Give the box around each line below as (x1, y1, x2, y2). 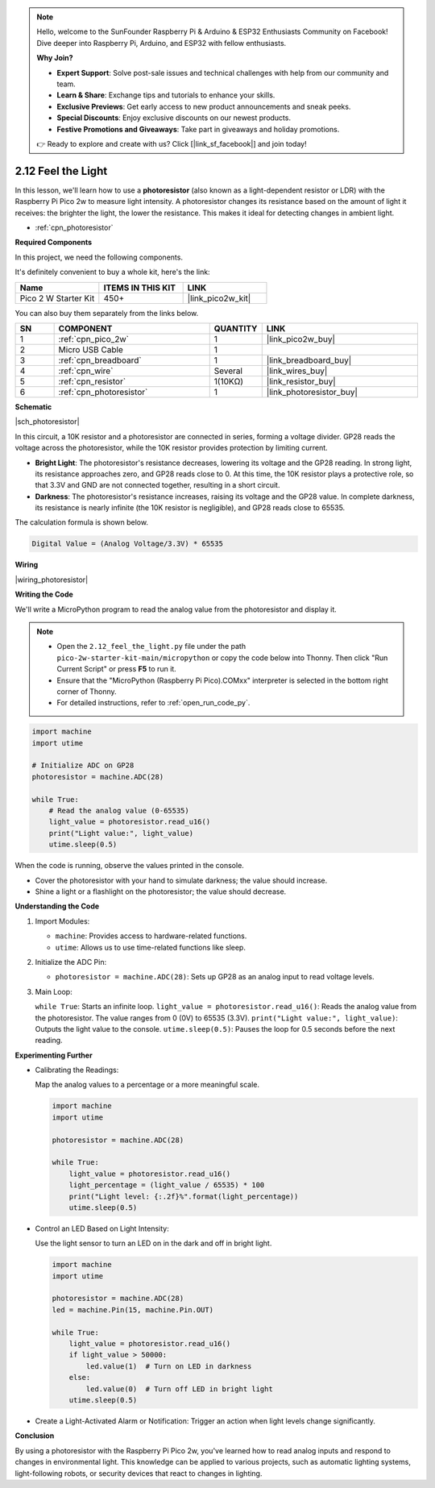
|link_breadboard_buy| (266, 355, 352, 366)
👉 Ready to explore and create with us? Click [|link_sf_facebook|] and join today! (36, 139, 307, 148)
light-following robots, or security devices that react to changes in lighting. (14, 1468, 263, 1478)
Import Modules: (35, 916, 90, 926)
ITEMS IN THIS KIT (103, 282, 176, 293)
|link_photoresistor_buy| (266, 386, 358, 397)
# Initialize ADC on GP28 (31, 761, 135, 770)
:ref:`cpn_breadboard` (58, 355, 142, 366)
